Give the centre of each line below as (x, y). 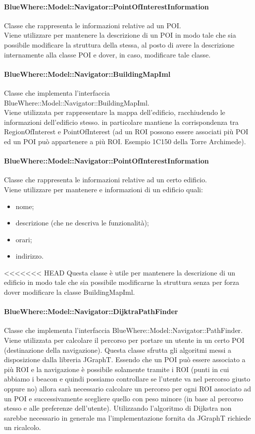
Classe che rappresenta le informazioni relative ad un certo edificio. (105, 180)
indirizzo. (29, 256)
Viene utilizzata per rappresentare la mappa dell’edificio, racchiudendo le (115, 112)
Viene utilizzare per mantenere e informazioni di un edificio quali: (103, 189)
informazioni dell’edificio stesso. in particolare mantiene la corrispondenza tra (121, 122)
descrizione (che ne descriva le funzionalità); (82, 223)
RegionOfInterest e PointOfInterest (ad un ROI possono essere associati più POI (126, 132)
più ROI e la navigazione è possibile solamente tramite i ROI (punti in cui (117, 369)
